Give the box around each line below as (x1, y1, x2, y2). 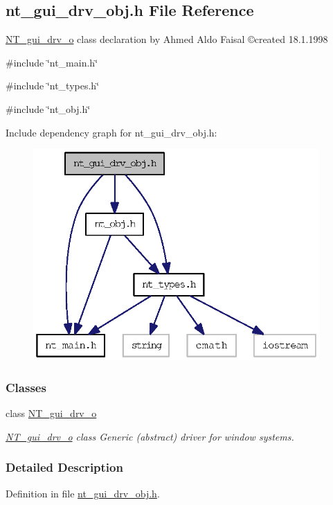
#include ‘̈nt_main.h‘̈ (6, 55, 98, 69)
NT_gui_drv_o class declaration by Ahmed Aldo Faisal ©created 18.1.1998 (6, 32, 328, 46)
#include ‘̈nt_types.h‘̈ (6, 78, 100, 93)
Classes (6, 378, 46, 396)
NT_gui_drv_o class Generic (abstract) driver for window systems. (6, 429, 294, 443)
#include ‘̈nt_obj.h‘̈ (6, 101, 91, 116)
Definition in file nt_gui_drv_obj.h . (6, 486, 160, 500)
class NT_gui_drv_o (6, 406, 97, 420)
